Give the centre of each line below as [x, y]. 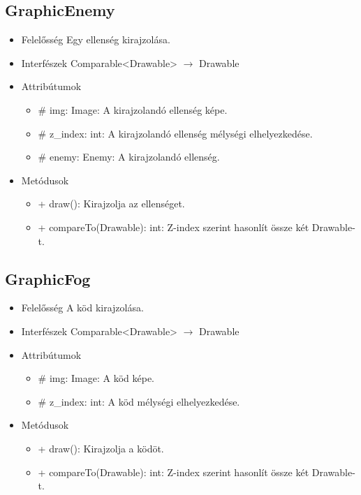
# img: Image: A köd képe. [96, 378]
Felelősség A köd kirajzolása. [82, 308]
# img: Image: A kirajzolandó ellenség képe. [133, 109]
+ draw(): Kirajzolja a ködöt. [101, 448]
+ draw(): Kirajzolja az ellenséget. [111, 204]
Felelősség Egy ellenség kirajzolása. [96, 39]
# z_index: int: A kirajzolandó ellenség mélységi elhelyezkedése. [175, 133]
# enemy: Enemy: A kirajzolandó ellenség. [129, 157]
